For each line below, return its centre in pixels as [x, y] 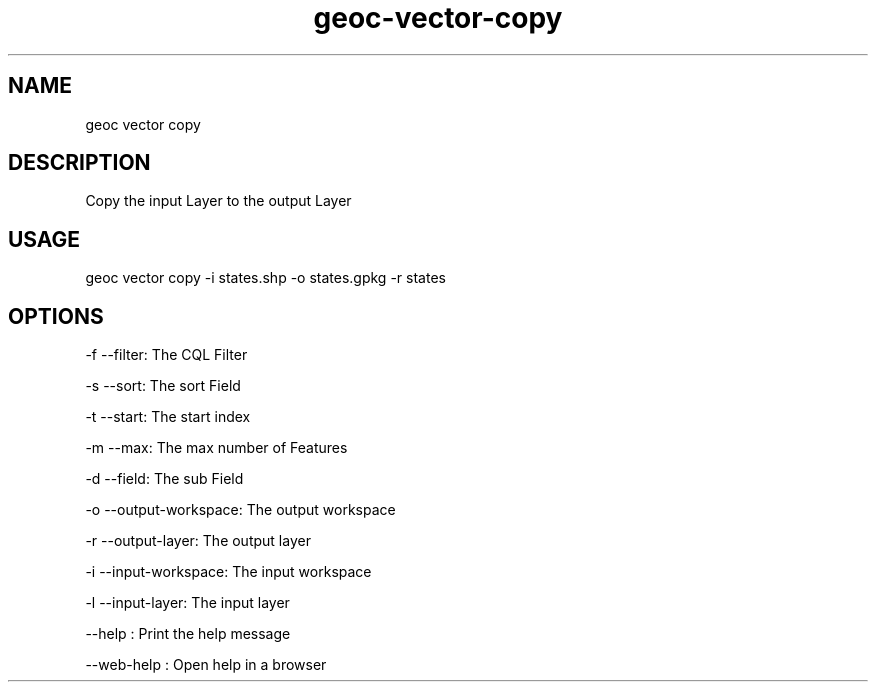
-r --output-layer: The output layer [198, 541]
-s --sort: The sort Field [163, 386]
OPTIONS [56, 316]
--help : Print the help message [188, 634]
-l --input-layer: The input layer [187, 603]
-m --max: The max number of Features [216, 448]
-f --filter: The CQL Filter [166, 355]
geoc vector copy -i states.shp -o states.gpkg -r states [265, 278]
